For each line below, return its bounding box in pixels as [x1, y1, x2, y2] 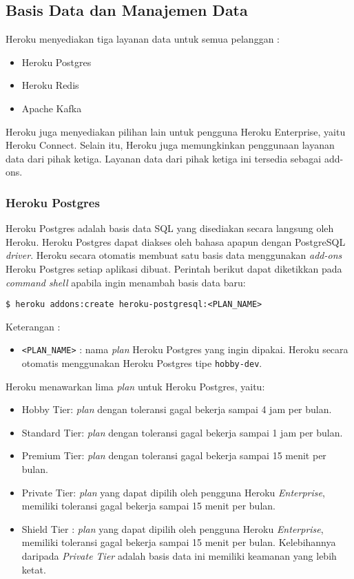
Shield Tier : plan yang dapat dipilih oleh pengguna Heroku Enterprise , [21, 521, 324, 536]
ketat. [21, 562, 46, 576]
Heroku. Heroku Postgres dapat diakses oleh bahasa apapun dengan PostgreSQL [6, 234, 346, 249]
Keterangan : [6, 319, 61, 333]
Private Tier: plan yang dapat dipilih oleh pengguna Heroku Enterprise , [21, 485, 325, 499]
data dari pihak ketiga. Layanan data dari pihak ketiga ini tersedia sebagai [6, 151, 322, 165]
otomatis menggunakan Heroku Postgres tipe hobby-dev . [21, 356, 262, 370]
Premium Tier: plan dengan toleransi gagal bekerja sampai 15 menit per [21, 448, 326, 463]
